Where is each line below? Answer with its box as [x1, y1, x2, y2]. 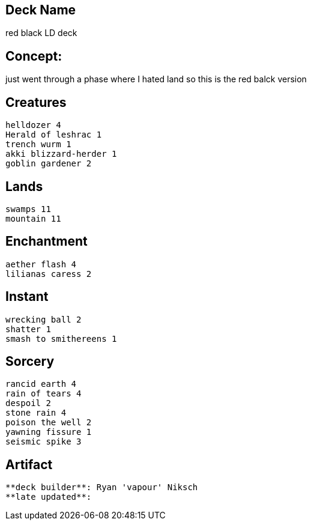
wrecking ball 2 [5, 314, 82, 324]
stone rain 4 [5, 408, 67, 418]
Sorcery [5, 354, 55, 369]
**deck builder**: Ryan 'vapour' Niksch [5, 482, 198, 493]
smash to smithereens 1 [5, 333, 117, 344]
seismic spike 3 [5, 437, 82, 447]
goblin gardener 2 [5, 159, 92, 169]
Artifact [5, 457, 53, 472]
